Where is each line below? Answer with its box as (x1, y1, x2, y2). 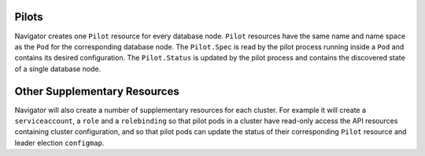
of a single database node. (14, 63, 102, 74)
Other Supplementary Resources (14, 85, 180, 98)
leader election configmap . (14, 138, 105, 147)
